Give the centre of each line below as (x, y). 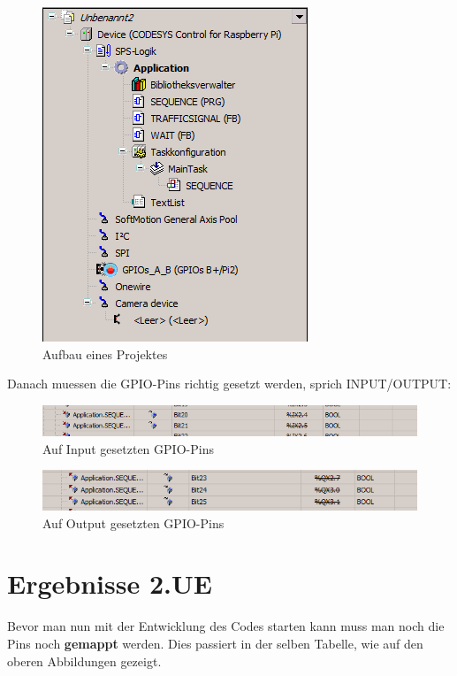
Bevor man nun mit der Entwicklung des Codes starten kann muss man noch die (226, 626)
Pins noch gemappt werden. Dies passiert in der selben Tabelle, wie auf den (215, 644)
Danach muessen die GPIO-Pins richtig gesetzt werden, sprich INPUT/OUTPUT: (229, 384)
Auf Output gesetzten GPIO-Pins (133, 522)
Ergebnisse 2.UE (110, 584)
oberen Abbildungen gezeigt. (84, 661)
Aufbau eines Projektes (105, 353)
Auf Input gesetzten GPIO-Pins (128, 448)
